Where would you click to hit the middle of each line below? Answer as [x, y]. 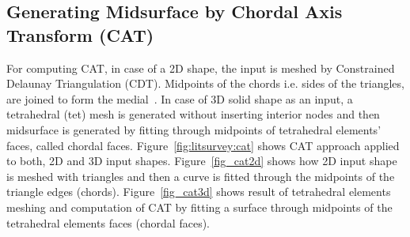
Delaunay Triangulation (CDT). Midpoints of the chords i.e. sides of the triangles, [205, 83]
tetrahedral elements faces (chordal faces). [108, 222]
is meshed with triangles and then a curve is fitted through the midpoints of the [201, 176]
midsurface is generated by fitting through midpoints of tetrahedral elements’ [194, 129]
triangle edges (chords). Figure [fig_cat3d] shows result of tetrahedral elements [199, 192]
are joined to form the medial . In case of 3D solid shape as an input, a [180, 98]
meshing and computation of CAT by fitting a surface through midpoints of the [199, 207]
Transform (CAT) [80, 34]
